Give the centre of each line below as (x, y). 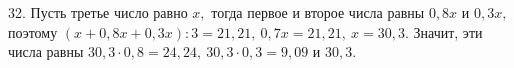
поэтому (33, 31)
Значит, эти (448, 31)
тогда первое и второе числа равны (318, 12)
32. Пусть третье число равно (98, 12)
